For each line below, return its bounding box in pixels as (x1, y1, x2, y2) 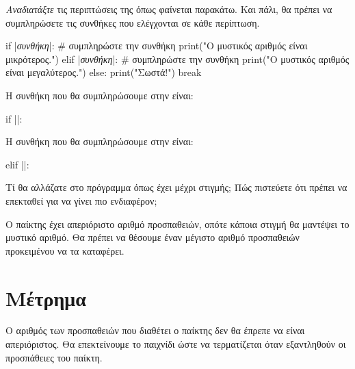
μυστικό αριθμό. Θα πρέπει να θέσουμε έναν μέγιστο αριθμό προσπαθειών (5, 230, 300, 244)
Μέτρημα (5, 283, 86, 311)
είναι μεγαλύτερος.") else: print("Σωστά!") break (5, 65, 202, 79)
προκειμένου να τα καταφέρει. (5, 243, 124, 257)
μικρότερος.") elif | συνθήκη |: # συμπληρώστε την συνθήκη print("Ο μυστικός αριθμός (5, 51, 350, 66)
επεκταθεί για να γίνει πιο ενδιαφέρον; (5, 193, 157, 207)
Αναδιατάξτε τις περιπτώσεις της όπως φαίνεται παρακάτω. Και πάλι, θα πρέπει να (5, 2, 332, 16)
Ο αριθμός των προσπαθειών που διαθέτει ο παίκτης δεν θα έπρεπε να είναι (5, 323, 305, 338)
